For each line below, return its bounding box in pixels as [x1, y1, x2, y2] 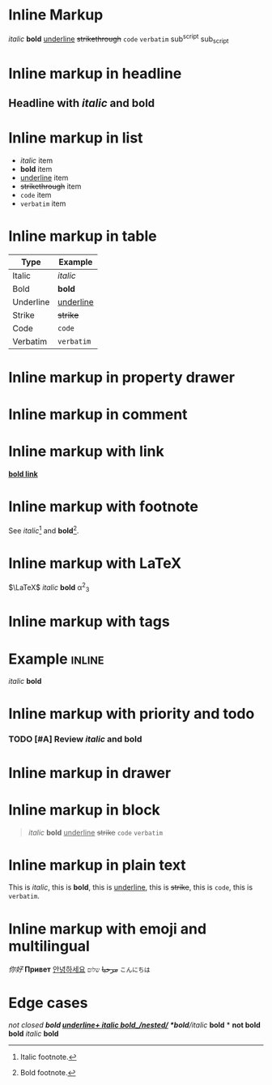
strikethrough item [19, 181, 82, 191]
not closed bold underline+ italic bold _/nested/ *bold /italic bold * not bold [8, 1020, 261, 1030]
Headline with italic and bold [8, 96, 155, 110]
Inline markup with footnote [8, 498, 198, 516]
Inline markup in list [8, 129, 143, 147]
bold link [8, 469, 38, 479]
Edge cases [8, 993, 88, 1012]
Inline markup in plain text [8, 856, 186, 874]
